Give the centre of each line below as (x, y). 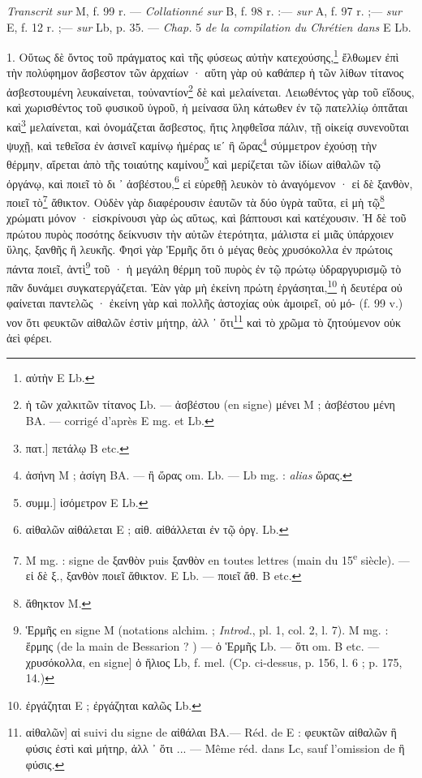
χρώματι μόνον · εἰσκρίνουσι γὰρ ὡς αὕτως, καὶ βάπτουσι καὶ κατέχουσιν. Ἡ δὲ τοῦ (207, 218)
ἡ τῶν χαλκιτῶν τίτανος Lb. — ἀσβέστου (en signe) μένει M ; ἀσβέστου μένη (210, 404)
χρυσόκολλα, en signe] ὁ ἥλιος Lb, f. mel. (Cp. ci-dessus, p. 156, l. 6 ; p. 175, (214, 662)
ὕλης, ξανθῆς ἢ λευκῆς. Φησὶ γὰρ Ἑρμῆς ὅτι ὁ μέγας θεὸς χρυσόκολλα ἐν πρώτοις (200, 249)
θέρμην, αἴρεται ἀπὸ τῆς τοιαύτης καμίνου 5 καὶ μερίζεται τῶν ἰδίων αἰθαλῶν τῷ (194, 163)
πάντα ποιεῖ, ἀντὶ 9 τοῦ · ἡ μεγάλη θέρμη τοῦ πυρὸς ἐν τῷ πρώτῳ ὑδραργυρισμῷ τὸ (204, 267)
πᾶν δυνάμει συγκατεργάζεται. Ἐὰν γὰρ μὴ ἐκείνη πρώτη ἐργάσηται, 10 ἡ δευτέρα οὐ (205, 286)
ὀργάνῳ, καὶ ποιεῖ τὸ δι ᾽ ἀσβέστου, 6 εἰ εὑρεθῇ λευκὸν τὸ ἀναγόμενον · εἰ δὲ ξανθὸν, (210, 182)
